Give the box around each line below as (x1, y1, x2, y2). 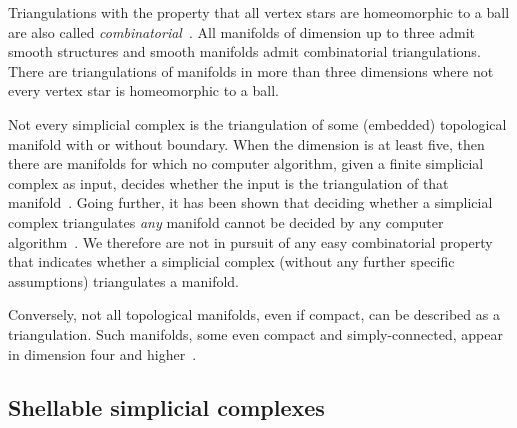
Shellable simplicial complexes (8, 392, 325, 423)
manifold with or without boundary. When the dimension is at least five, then (8, 133, 485, 154)
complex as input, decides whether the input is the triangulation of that (8, 172, 449, 193)
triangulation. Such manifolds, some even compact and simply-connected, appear (8, 323, 503, 344)
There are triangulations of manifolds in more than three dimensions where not (8, 60, 494, 81)
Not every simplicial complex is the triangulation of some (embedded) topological (8, 113, 507, 134)
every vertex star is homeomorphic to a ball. (8, 80, 279, 101)
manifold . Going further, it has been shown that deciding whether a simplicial (8, 192, 493, 213)
